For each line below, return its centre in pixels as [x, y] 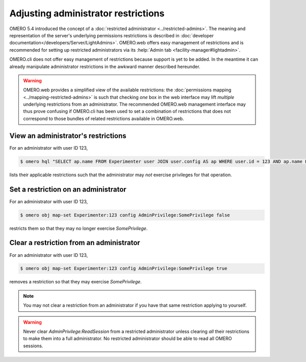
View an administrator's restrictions [68, 136]
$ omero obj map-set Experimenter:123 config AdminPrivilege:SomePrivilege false [125, 215]
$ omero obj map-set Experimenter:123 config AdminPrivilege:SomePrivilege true [124, 269]
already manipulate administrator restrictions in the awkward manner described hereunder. [105, 66]
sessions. [33, 346]
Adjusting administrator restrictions [87, 13]
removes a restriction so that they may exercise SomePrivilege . [76, 282]
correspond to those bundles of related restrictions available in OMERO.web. [104, 118]
